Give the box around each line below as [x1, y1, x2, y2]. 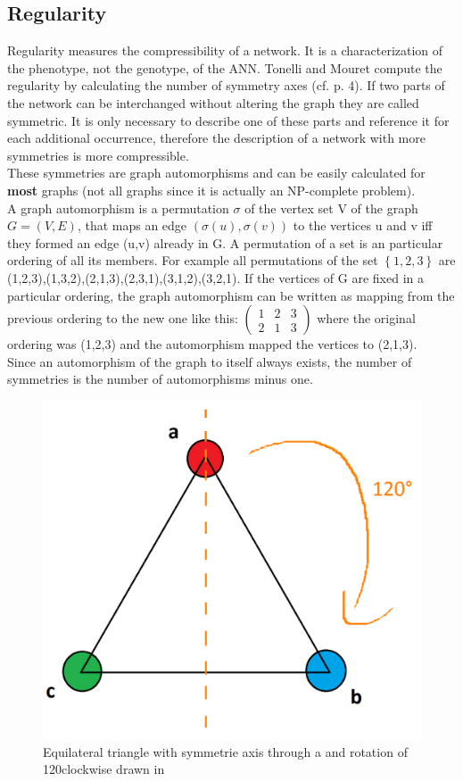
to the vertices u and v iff [293, 216, 433, 235]
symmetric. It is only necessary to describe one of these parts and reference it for [7, 111, 450, 129]
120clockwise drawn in [43, 760, 165, 778]
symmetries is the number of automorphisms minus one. [7, 370, 313, 388]
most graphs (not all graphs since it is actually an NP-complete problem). [7, 180, 416, 199]
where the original [317, 309, 416, 328]
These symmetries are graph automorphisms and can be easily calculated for [7, 163, 426, 182]
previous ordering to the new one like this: [7, 309, 238, 328]
